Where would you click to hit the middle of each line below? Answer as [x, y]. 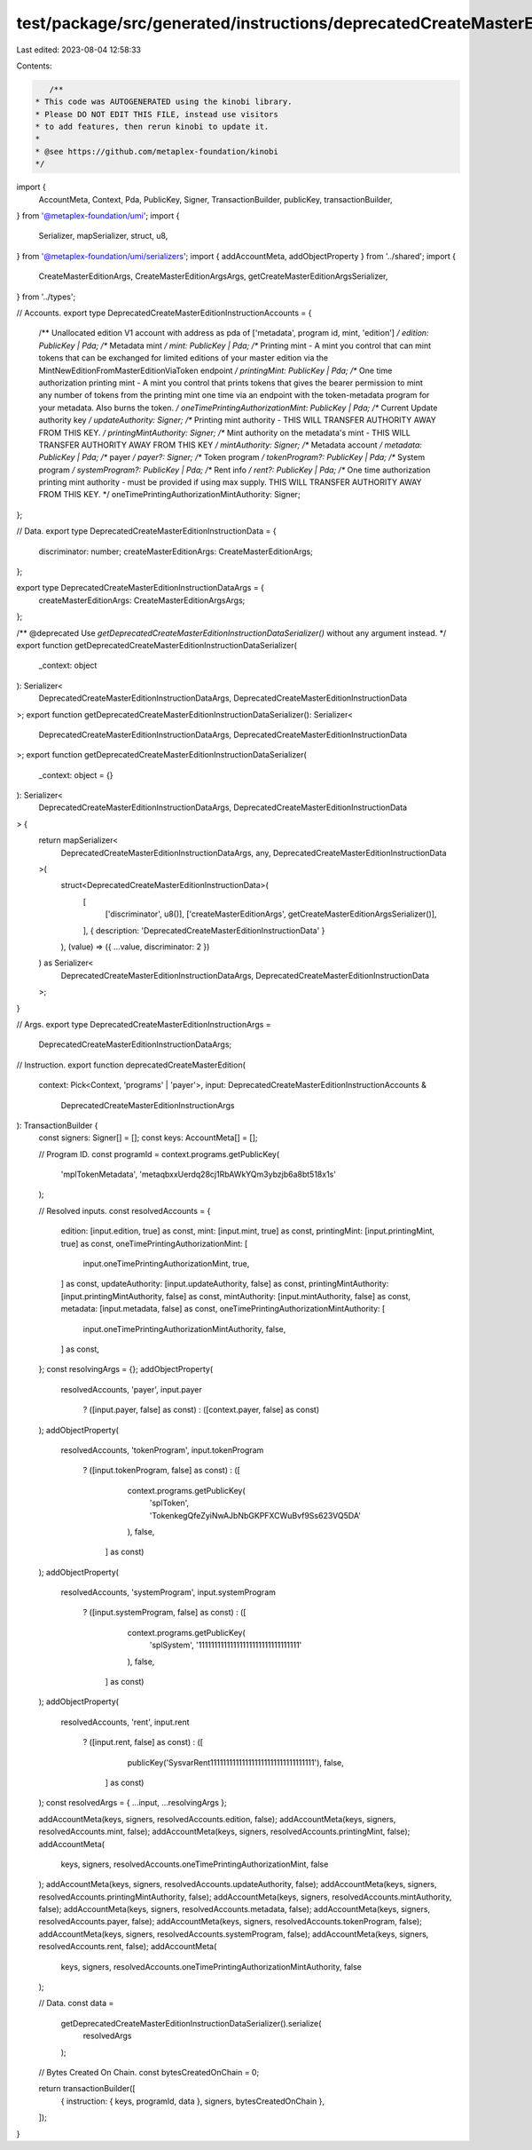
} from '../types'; [46, 297]
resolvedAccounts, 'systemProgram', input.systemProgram [168, 1592]
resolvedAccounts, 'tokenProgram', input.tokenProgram [162, 1450]
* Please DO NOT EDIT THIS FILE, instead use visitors [156, 114]
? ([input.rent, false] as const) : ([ [143, 1742]
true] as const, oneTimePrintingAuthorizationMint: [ [154, 1243]
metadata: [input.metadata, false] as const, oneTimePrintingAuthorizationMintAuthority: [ [223, 1309]
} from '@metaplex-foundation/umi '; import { [98, 216]
